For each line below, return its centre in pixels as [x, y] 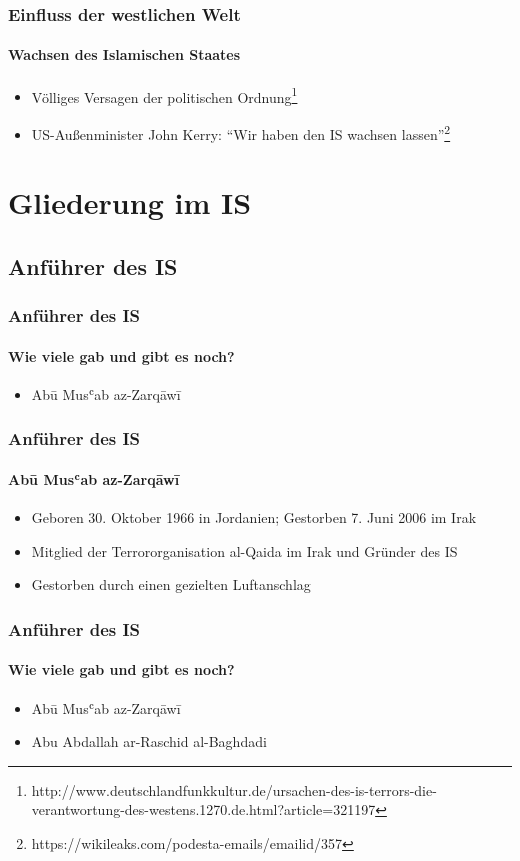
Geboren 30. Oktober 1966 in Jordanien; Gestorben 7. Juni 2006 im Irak [254, 517]
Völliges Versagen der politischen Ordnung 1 [164, 95]
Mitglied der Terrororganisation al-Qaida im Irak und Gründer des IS [244, 550]
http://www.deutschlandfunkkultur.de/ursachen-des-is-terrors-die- [234, 789]
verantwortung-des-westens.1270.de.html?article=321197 [203, 809]
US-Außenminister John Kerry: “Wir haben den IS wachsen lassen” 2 [241, 132]
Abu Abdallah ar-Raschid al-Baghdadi [149, 741]
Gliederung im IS [130, 202]
